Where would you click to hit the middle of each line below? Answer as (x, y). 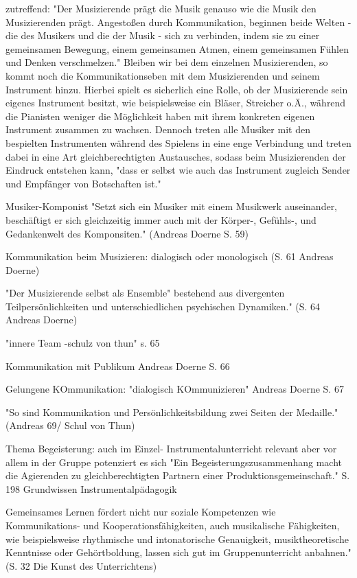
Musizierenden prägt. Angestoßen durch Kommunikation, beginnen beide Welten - (178, 22)
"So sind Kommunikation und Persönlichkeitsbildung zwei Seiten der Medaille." (172, 412)
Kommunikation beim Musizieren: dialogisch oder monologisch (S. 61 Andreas (170, 256)
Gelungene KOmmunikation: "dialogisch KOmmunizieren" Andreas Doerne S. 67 (175, 389)
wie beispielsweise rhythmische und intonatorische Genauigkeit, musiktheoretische (177, 539)
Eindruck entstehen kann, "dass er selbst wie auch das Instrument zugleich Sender (178, 170)
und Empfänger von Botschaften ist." (83, 183)
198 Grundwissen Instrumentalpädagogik (91, 488)
